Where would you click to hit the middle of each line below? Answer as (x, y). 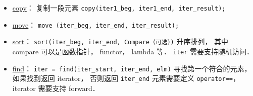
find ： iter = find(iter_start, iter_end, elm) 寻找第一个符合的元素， (132, 68)
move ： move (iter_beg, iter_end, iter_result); (96, 24)
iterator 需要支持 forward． (56, 88)
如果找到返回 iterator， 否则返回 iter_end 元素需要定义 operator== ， (126, 78)
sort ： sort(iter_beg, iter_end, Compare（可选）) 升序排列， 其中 (120, 41)
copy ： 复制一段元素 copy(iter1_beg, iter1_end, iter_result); (119, 8)
